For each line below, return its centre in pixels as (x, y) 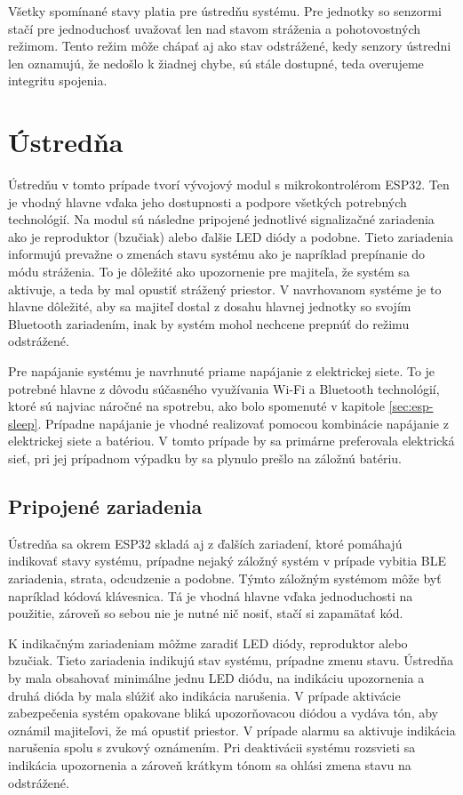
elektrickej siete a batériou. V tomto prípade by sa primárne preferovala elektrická (231, 441)
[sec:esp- (411, 406)
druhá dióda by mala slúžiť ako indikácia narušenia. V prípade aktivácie (204, 695)
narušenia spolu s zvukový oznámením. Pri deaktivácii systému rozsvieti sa (212, 747)
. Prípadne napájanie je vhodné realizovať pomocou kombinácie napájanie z (243, 423)
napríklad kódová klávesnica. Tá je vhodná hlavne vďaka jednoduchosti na (211, 595)
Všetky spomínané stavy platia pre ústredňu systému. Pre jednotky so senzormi (225, 11)
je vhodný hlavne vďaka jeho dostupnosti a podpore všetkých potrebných (208, 201)
